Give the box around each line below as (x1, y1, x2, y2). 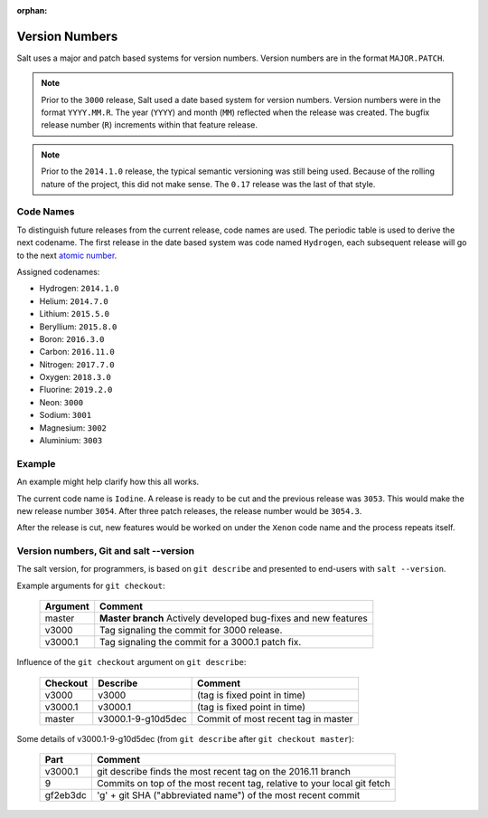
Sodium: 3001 (39, 410, 92, 421)
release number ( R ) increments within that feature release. (41, 119, 258, 130)
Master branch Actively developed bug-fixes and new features (99, 612, 368, 624)
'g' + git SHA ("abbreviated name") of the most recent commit (96, 789, 361, 802)
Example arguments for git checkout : (16, 580, 166, 591)
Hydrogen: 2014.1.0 (39, 283, 119, 294)
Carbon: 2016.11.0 (39, 347, 115, 357)
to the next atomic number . (16, 250, 117, 261)
